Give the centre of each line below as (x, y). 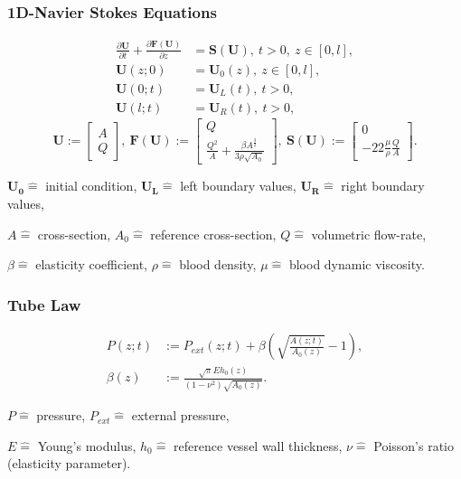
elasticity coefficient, (91, 264)
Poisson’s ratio (414, 445)
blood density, (218, 264)
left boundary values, (238, 186)
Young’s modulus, (87, 445)
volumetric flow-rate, (369, 234)
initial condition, (91, 186)
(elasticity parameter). (69, 463)
